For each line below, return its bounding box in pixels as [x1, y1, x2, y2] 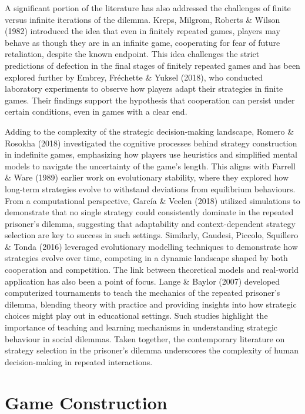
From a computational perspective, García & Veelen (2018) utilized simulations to [5, 194, 300, 206]
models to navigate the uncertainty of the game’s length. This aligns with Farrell [5, 159, 296, 172]
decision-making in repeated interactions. [5, 355, 153, 368]
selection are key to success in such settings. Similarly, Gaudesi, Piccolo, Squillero [5, 229, 299, 241]
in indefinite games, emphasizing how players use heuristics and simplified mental [5, 148, 297, 161]
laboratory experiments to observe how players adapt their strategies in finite [5, 82, 283, 95]
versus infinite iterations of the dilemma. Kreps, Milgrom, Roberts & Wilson [5, 13, 280, 25]
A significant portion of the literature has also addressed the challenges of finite [5, 2, 291, 14]
